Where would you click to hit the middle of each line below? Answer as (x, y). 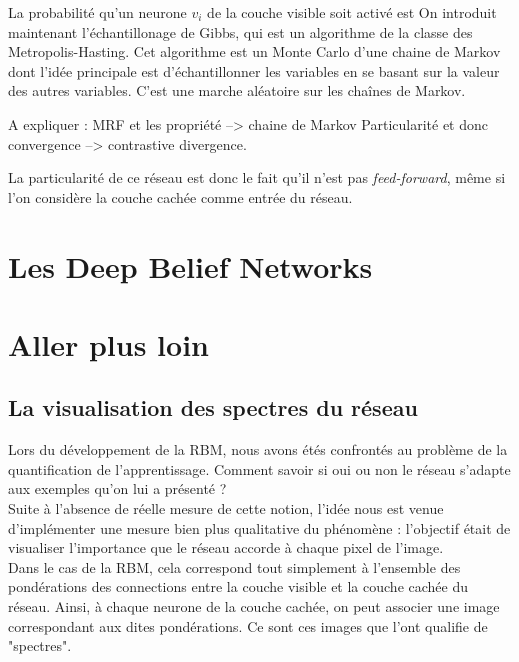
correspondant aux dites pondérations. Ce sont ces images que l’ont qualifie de (248, 625)
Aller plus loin (108, 343)
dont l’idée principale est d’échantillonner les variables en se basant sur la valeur (254, 70)
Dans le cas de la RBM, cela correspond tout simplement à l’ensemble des (234, 566)
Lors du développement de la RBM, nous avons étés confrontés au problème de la (258, 449)
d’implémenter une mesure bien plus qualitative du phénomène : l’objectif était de (259, 527)
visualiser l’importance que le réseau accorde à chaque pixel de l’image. (226, 547)
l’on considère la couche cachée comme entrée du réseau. (180, 196)
